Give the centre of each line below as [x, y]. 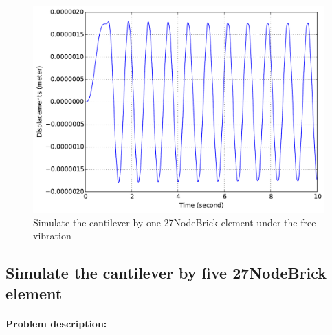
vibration [52, 236]
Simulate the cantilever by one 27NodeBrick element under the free [175, 222]
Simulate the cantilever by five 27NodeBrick [166, 273]
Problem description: [56, 323]
